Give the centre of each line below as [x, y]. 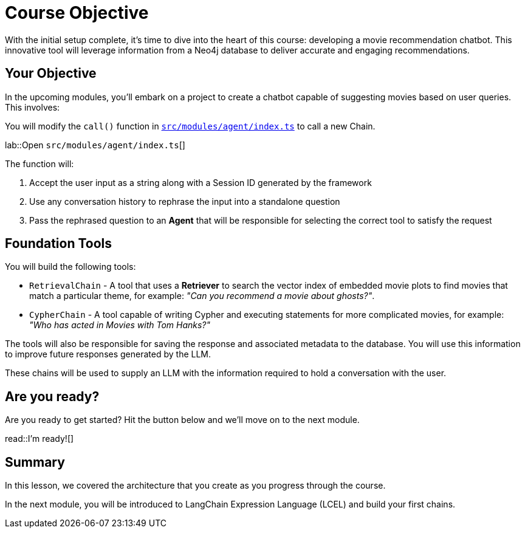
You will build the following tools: [70, 267]
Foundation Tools [59, 244]
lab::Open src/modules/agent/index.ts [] [95, 145]
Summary [35, 462]
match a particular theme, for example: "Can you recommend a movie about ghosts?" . [202, 296]
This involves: [33, 107]
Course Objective [77, 13]
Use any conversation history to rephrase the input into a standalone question [185, 201]
